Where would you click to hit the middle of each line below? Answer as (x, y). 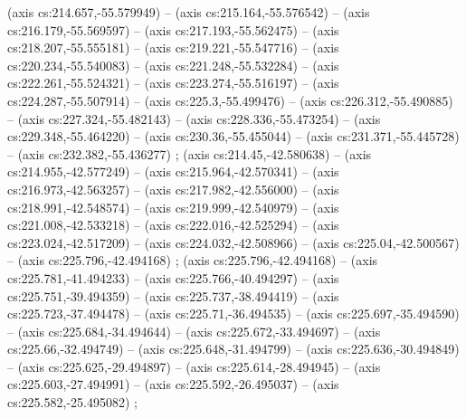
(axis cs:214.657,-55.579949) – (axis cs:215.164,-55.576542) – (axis (189, 12)
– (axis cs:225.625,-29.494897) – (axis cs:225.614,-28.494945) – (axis (194, 366)
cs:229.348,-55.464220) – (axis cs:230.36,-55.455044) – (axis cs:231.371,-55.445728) (233, 136)
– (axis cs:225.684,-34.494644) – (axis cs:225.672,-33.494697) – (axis (194, 331)
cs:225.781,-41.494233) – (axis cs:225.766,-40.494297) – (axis (173, 277)
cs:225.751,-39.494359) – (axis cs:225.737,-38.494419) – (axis (173, 295)
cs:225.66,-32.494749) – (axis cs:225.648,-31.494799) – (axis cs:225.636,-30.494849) (233, 349)
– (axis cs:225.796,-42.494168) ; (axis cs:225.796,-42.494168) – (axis (193, 260)
